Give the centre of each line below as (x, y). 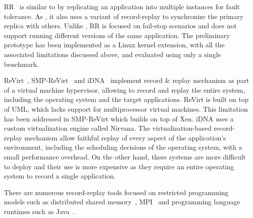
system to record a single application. (60, 176)
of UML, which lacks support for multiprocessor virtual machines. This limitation (126, 109)
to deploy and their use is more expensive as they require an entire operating (119, 166)
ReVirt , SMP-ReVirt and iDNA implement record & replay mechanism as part (127, 80)
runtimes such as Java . (40, 211)
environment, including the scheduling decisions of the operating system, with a (123, 147)
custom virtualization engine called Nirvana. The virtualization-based (108, 128)
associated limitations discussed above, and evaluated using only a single (113, 54)
